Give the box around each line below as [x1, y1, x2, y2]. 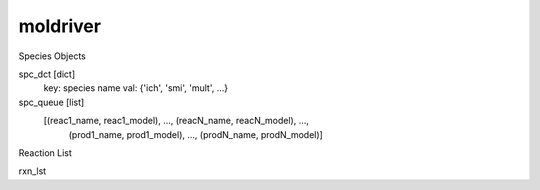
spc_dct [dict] [18, 68, 76, 80]
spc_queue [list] [18, 96, 85, 108]
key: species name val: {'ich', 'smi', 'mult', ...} [43, 82, 229, 94]
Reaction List [18, 146, 72, 159]
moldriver [18, 15, 102, 37]
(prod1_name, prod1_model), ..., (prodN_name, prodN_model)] [68, 128, 324, 140]
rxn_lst [18, 165, 47, 177]
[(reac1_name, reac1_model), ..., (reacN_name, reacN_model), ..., [43, 115, 310, 127]
